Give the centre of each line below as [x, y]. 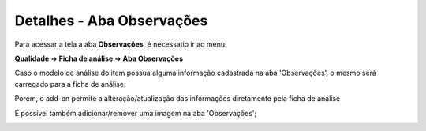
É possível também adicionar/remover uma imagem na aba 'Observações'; [136, 113]
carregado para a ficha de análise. [70, 84]
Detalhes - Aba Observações [111, 21]
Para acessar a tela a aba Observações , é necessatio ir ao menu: [121, 44]
